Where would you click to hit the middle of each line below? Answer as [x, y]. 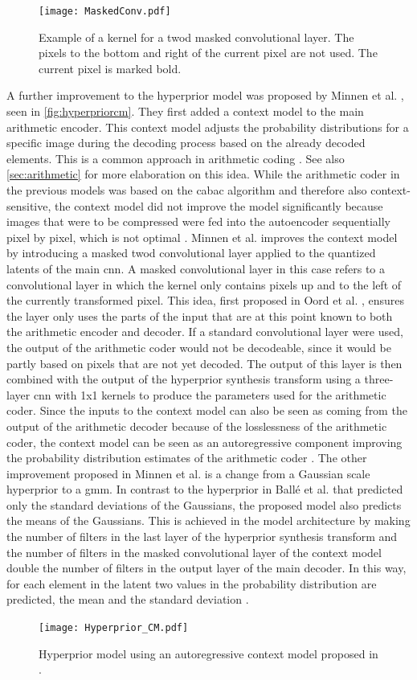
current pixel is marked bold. [110, 68]
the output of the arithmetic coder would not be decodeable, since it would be [199, 347]
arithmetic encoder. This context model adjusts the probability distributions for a [208, 127]
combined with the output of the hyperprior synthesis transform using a [184, 379]
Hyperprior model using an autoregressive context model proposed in [208, 653]
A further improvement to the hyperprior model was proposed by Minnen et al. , [205, 95]
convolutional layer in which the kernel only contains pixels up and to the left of [204, 284]
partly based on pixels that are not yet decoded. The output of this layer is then [204, 363]
